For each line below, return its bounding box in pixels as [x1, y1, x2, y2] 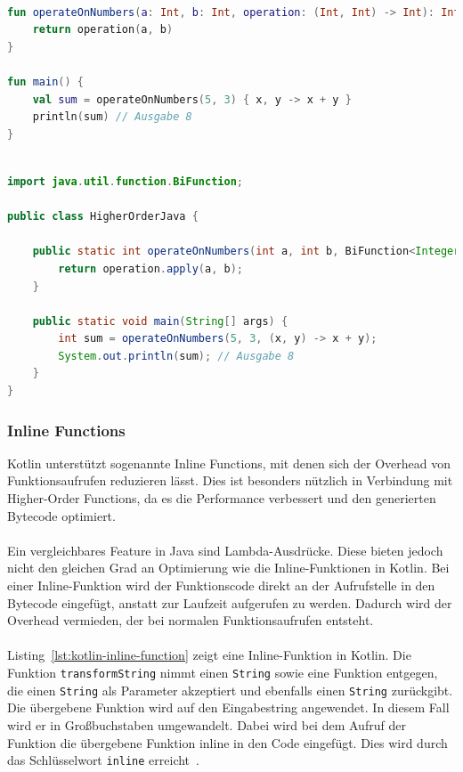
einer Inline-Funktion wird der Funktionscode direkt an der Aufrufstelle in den [7, 576, 435, 595]
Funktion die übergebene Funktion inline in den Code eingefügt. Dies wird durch [7, 733, 448, 752]
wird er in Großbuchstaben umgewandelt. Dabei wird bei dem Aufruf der [7, 715, 406, 734]
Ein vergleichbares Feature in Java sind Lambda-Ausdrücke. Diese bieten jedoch [7, 540, 443, 559]
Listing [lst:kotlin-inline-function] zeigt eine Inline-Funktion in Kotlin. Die [7, 646, 411, 664]
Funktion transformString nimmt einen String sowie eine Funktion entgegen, [7, 663, 438, 681]
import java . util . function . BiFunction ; [7, 175, 243, 188]
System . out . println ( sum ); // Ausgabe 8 [58, 349, 295, 362]
